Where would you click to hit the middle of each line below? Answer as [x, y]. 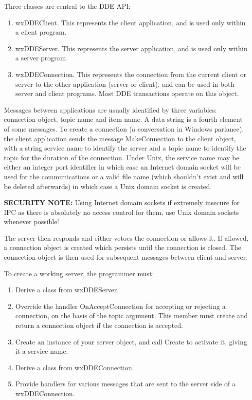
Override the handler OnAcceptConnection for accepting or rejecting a [120, 306]
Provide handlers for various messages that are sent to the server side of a [125, 384]
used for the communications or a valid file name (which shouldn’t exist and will [124, 176]
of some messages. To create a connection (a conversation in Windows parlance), [124, 128]
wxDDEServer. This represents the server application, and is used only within [131, 48]
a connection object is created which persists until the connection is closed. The [123, 247]
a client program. [41, 32]
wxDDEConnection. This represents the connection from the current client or [131, 74]
